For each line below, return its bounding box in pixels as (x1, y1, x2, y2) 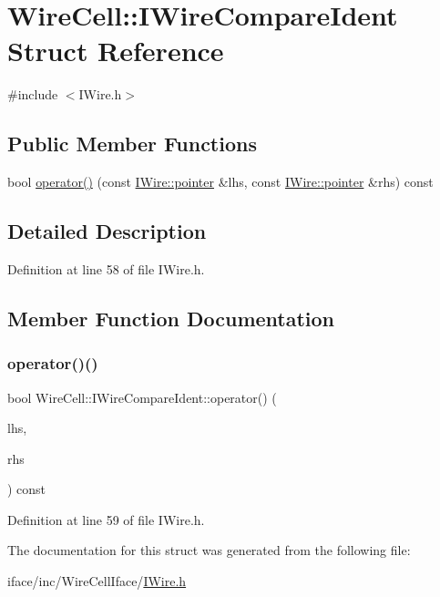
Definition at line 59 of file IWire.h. (7, 510, 205, 529)
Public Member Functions (7, 129, 257, 158)
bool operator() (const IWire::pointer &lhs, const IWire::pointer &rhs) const (7, 172, 434, 191)
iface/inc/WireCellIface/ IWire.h (7, 571, 187, 591)
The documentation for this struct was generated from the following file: (7, 540, 411, 560)
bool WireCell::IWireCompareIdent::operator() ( (7, 387, 277, 407)
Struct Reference (7, 32, 224, 69)
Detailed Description (7, 217, 207, 245)
